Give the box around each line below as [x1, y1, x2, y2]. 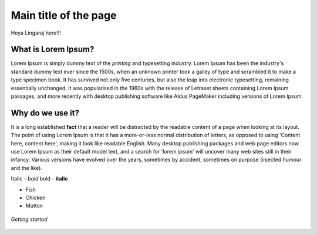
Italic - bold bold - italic [11, 175, 68, 182]
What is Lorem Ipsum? [11, 45, 95, 55]
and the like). [11, 164, 42, 171]
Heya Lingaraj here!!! [11, 29, 62, 36]
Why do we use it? [11, 108, 79, 118]
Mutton [25, 202, 43, 209]
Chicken [25, 194, 46, 202]
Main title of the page [11, 9, 117, 22]
